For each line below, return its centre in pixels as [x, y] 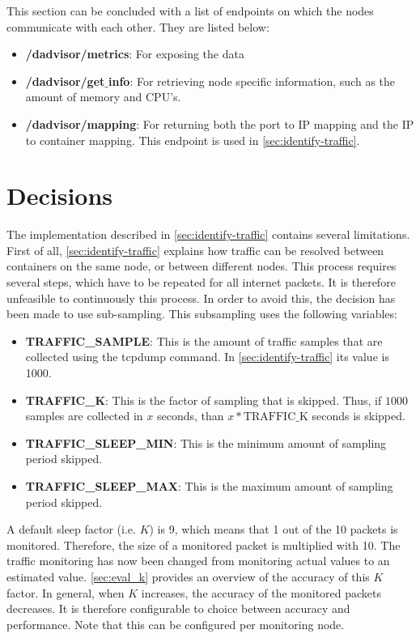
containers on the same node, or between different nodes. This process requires [202, 266]
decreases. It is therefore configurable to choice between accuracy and [178, 608]
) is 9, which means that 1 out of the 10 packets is [274, 529]
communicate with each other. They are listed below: [138, 26]
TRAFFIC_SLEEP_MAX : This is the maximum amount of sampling [209, 486]
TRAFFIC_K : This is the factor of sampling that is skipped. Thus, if [204, 400]
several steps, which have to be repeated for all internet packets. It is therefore [201, 282]
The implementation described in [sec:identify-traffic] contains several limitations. [208, 234]
